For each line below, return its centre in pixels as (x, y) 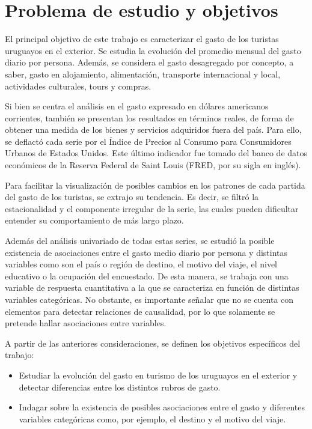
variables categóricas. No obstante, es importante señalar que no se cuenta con (149, 299)
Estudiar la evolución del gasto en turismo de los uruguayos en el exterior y (158, 375)
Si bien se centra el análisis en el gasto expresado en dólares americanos (137, 106)
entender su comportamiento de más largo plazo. (94, 220)
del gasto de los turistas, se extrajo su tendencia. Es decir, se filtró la (132, 197)
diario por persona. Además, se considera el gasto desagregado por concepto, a (149, 62)
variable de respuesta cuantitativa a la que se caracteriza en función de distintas (152, 288)
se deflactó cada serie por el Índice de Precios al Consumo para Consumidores (148, 141)
